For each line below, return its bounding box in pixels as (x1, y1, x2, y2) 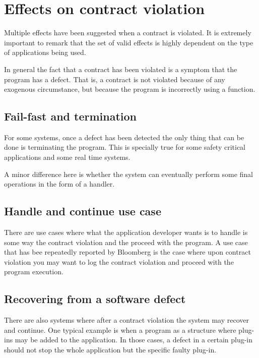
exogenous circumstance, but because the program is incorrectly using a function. (4, 84, 255, 94)
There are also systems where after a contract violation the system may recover (4, 315, 249, 325)
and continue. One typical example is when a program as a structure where (4, 324, 236, 335)
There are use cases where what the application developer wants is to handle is (4, 227, 248, 237)
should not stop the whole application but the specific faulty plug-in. (4, 344, 217, 355)
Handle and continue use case (4, 203, 161, 219)
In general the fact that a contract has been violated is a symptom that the (4, 64, 237, 74)
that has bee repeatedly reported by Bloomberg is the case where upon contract (4, 247, 251, 257)
